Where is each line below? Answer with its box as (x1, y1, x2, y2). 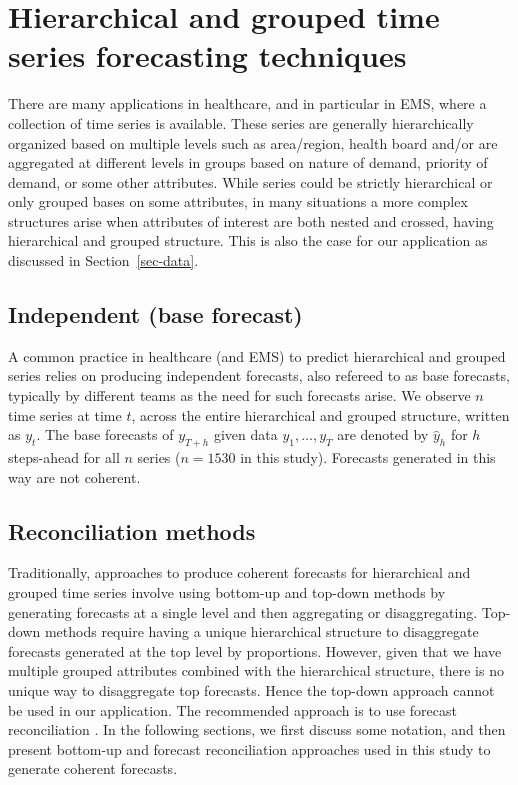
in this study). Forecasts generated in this (240, 447, 496, 468)
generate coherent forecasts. (8, 758, 178, 779)
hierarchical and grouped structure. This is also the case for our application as (8, 230, 488, 251)
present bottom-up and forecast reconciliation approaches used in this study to (8, 738, 491, 759)
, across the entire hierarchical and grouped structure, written (131, 404, 510, 425)
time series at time (8, 404, 122, 425)
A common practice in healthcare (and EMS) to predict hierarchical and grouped (8, 345, 506, 366)
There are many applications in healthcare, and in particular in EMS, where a (8, 93, 487, 114)
